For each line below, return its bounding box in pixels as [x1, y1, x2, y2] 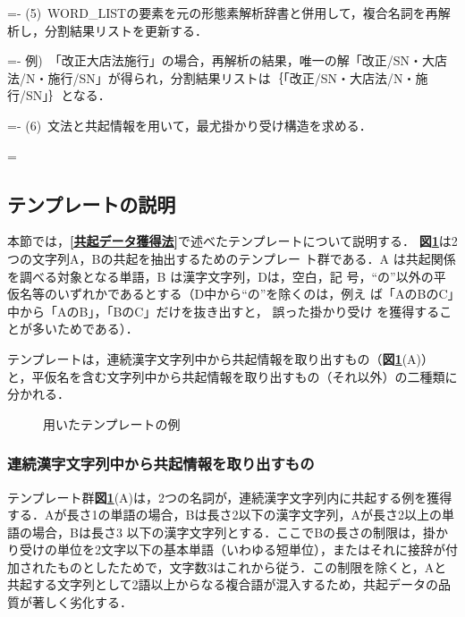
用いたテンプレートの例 [43, 414, 181, 433]
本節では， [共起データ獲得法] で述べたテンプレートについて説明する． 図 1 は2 [7, 232, 458, 250]
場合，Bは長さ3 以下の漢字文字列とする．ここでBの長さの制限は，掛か [31, 522, 449, 541]
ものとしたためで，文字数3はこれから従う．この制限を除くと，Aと [56, 557, 447, 576]
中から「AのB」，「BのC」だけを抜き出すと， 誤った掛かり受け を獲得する [7, 301, 440, 320]
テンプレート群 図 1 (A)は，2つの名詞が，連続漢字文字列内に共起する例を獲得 [7, 487, 452, 506]
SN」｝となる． [25, 86, 111, 105]
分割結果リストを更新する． [44, 21, 207, 39]
